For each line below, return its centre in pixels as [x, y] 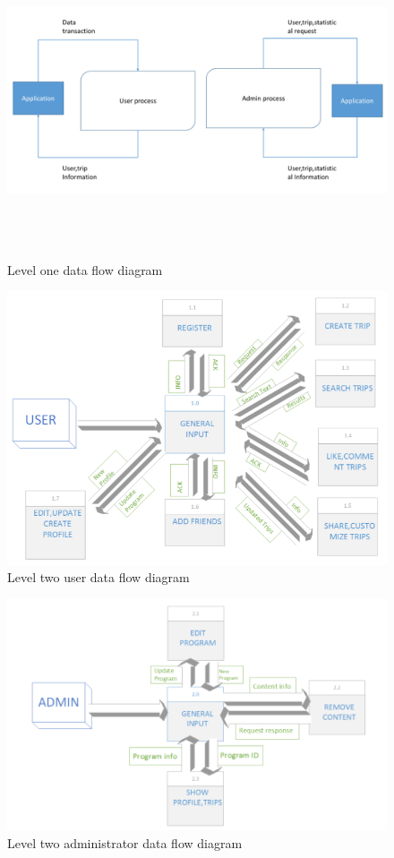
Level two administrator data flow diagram [125, 842]
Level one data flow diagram [85, 269]
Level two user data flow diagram [98, 577]
